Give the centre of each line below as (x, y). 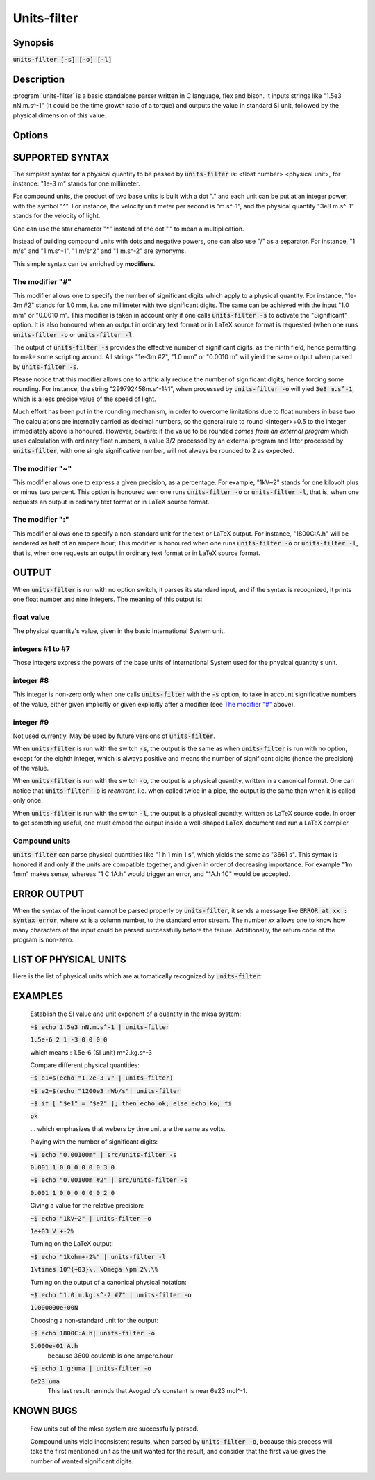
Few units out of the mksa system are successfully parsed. (114, 1429)
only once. (28, 800)
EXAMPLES (38, 996)
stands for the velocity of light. (57, 216)
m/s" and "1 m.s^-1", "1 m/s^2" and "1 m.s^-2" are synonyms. (100, 251)
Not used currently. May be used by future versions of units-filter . (114, 736)
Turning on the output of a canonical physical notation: (108, 1282)
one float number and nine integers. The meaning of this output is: (108, 599)
